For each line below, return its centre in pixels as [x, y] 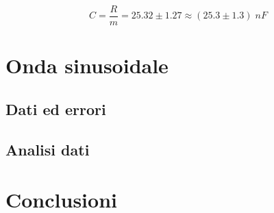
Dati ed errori [56, 109]
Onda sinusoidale [87, 65]
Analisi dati [48, 149]
